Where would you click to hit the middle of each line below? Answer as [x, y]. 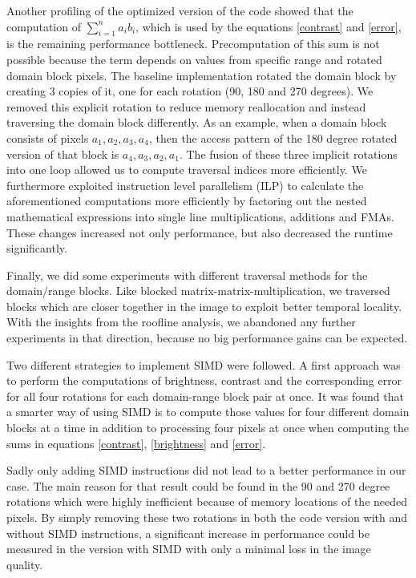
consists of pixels [48, 137]
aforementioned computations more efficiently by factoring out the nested [187, 201]
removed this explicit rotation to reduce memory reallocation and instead [186, 106]
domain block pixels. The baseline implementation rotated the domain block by [202, 75]
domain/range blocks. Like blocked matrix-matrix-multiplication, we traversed [198, 291]
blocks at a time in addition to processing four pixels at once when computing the [208, 428]
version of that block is [63, 154]
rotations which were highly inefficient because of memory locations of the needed [207, 501]
